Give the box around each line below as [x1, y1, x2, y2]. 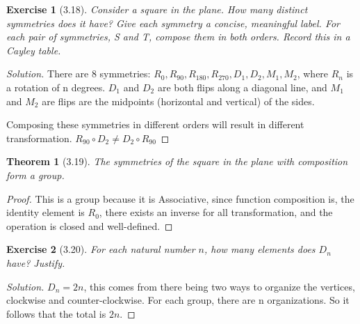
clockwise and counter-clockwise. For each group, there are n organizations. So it [6, 293, 350, 307]
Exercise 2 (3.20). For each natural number [6, 242, 195, 256]
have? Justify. [6, 255, 65, 270]
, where [297, 66, 329, 81]
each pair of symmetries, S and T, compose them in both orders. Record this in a [6, 29, 350, 44]
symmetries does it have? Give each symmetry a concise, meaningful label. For [6, 15, 341, 30]
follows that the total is [6, 306, 106, 321]
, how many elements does [204, 242, 316, 256]
